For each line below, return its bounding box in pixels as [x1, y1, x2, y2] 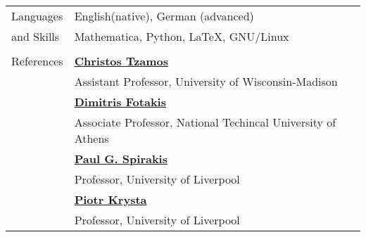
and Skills [11, 28, 60, 44]
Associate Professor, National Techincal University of [74, 114, 336, 130]
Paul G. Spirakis [74, 150, 168, 167]
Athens [74, 130, 109, 146]
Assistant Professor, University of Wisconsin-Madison [74, 73, 338, 89]
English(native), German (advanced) [74, 8, 254, 24]
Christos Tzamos [74, 53, 169, 69]
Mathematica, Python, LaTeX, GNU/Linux [74, 28, 289, 44]
